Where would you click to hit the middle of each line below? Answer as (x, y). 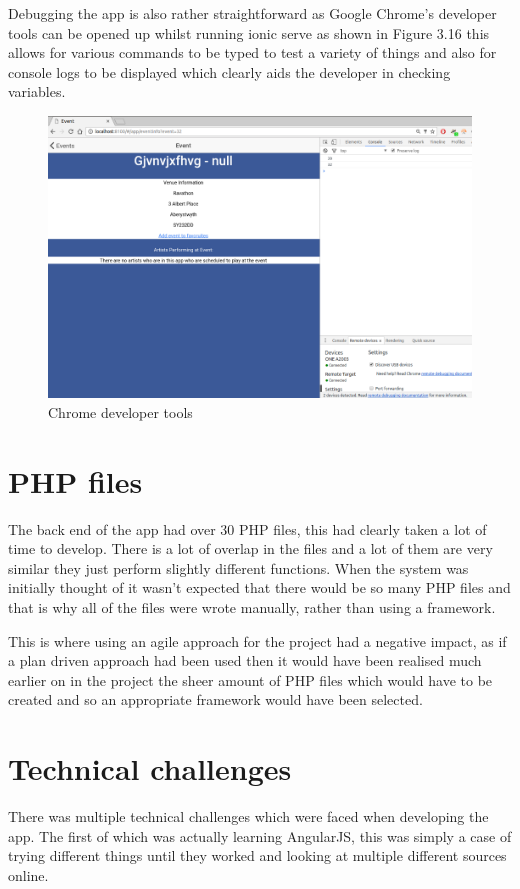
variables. (37, 91)
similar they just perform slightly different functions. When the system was (238, 567)
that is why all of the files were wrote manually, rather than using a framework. (252, 607)
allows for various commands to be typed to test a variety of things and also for (252, 52)
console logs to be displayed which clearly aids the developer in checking (229, 71)
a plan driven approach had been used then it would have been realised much (245, 660)
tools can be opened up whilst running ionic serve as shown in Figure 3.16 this (249, 32)
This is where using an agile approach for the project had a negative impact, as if (257, 640)
